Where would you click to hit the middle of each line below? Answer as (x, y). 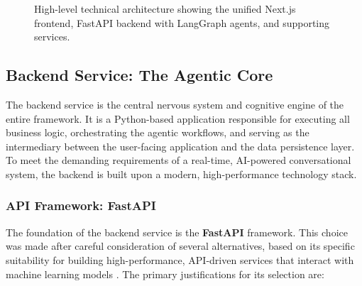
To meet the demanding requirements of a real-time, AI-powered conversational (179, 160)
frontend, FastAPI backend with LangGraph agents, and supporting (182, 22)
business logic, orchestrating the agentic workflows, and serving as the (158, 132)
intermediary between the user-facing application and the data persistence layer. (180, 146)
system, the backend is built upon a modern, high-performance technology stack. (181, 174)
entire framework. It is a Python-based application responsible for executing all (178, 118)
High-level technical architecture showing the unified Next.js (165, 9)
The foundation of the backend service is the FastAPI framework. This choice (177, 232)
